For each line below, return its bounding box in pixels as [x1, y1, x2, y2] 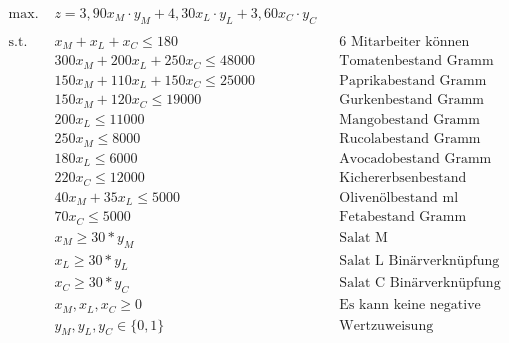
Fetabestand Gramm [339, 210, 467, 225]
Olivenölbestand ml [339, 190, 459, 205]
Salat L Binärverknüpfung [339, 253, 500, 268]
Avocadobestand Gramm [339, 151, 492, 166]
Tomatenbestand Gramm [339, 54, 494, 69]
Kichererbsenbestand [339, 171, 467, 186]
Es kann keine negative [339, 298, 481, 313]
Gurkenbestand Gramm [339, 93, 484, 108]
